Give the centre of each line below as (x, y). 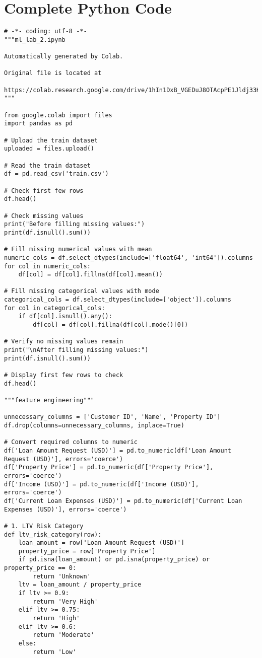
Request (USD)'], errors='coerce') (64, 459)
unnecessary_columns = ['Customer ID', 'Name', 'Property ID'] (112, 417)
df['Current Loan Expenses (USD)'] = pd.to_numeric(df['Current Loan (123, 501)
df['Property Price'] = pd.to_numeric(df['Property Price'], (109, 467)
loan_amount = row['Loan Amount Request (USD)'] (101, 543)
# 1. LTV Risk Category (44, 526)
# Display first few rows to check (64, 375)
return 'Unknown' (62, 576)
